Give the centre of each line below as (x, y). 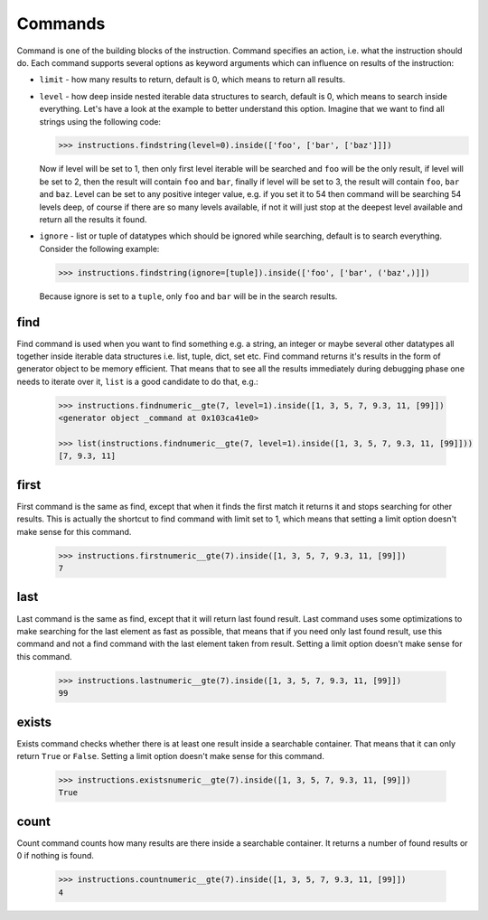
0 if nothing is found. (56, 856)
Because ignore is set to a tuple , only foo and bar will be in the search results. (188, 296)
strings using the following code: (100, 121)
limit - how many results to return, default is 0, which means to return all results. (192, 80)
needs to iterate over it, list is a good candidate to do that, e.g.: (138, 381)
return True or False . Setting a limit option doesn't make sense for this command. (170, 756)
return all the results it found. (93, 220)
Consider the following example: (99, 249)
